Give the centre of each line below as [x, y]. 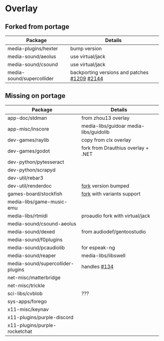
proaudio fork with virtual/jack [116, 216]
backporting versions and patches [109, 72]
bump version [86, 48]
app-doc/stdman [27, 118]
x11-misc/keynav [28, 309]
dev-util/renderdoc [30, 185]
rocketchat [20, 331]
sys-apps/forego [27, 301]
